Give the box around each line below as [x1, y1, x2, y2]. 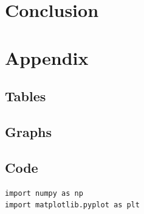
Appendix [5, 45, 89, 70]
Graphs [5, 122, 52, 141]
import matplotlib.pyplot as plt [5, 201, 140, 210]
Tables [5, 87, 46, 105]
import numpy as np [5, 189, 83, 198]
